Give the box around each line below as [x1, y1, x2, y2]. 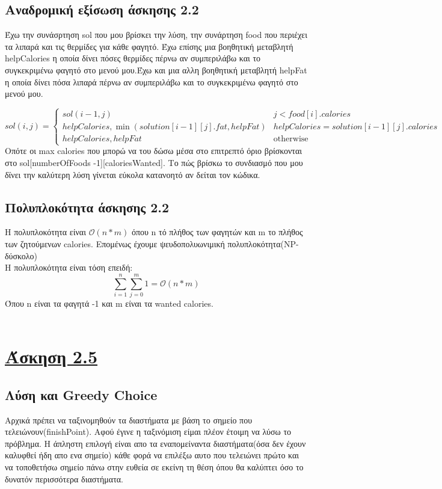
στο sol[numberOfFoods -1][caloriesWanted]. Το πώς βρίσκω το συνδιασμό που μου [5, 156, 303, 168]
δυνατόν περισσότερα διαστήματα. [5, 472, 123, 485]
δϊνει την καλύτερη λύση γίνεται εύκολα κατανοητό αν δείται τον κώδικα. [5, 168, 260, 180]
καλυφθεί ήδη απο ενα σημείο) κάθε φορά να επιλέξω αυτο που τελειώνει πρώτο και [5, 449, 299, 461]
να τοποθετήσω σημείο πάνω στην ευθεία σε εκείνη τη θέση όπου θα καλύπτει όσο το [5, 460, 304, 473]
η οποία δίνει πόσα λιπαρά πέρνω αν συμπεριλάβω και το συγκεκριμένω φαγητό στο [5, 75, 298, 88]
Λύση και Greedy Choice [5, 385, 158, 404]
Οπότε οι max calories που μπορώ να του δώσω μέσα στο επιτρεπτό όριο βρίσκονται [5, 144, 302, 157]
